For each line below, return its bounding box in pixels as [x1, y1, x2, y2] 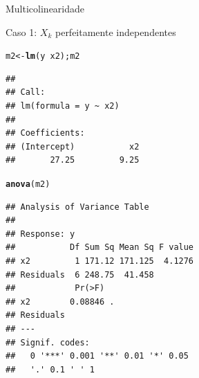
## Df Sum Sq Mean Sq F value [6, 242, 194, 253]
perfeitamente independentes [55, 24, 176, 39]
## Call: [6, 87, 46, 98]
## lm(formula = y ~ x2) [6, 101, 120, 111]
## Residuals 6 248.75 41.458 [6, 269, 154, 280]
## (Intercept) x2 [6, 141, 140, 152]
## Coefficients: [6, 128, 85, 138]
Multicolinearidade [6, 1, 85, 15]
